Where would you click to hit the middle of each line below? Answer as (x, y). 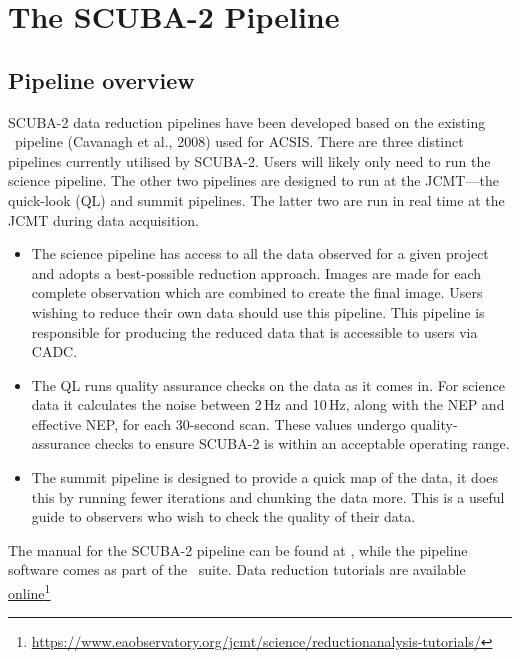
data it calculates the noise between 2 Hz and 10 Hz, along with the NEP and (268, 404)
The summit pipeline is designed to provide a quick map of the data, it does (265, 477)
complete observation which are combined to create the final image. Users (257, 292)
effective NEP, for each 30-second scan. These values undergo (218, 423)
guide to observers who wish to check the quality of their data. (223, 516)
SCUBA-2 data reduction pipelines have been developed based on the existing (247, 121)
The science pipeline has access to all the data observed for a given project (260, 253)
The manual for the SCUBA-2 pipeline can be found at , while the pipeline (238, 549)
